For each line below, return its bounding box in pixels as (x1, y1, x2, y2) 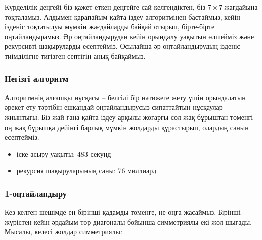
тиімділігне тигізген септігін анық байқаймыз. (5, 50, 146, 61)
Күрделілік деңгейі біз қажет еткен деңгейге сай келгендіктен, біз (5, 2, 205, 12)
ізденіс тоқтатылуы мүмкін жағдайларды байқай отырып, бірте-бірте (5, 21, 215, 32)
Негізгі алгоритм (5, 72, 69, 85)
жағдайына (224, 2, 258, 12)
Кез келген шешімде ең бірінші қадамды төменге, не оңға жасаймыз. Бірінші (5, 207, 241, 217)
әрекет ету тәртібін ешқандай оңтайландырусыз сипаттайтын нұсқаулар (5, 102, 223, 112)
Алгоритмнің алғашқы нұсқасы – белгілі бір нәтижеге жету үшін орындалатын (5, 92, 246, 102)
